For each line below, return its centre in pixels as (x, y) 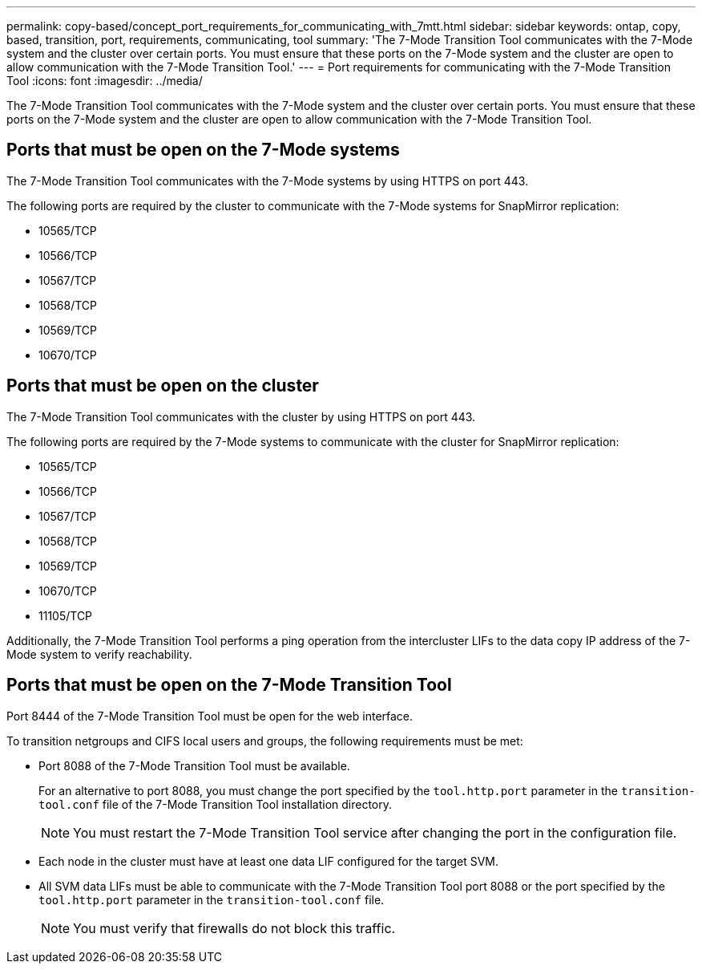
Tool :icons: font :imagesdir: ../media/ (105, 81)
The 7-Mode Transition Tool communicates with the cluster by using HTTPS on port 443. (241, 416)
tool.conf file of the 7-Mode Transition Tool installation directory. (216, 804)
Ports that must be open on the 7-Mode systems (203, 150)
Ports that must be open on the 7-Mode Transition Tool (229, 685)
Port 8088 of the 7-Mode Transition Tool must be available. (194, 765)
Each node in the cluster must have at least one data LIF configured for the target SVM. (268, 861)
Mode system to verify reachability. (99, 654)
